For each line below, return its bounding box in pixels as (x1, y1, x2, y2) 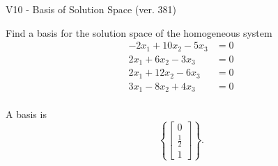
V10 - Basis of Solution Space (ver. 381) (6, 2, 176, 16)
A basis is (6, 107, 47, 122)
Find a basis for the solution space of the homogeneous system (6, 25, 272, 40)
